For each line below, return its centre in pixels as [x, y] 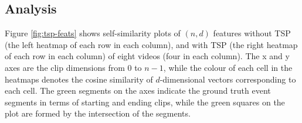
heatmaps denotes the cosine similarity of [79, 79]
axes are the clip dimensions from [65, 67]
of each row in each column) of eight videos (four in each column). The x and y [147, 56]
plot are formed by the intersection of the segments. [98, 113]
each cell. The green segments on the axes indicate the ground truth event [138, 90]
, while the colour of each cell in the [228, 67]
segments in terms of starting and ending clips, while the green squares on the [145, 102]
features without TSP [252, 33]
